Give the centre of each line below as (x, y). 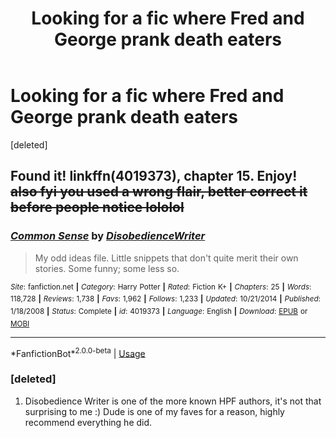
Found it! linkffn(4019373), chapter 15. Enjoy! (154, 176)
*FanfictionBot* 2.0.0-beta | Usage (78, 352)
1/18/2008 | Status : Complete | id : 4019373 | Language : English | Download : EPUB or (159, 311)
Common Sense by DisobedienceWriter (108, 236)
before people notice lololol (97, 207)
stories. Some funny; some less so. (107, 268)
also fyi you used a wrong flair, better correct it (159, 192)
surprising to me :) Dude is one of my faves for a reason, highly (154, 411)
